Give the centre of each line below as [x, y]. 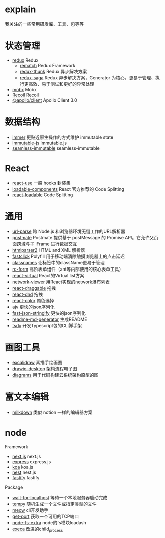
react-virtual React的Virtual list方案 [48, 275]
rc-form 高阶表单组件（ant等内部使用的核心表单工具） [68, 269]
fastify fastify [26, 477]
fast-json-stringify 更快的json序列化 [49, 313]
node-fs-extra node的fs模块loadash [49, 522]
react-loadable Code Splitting [43, 195]
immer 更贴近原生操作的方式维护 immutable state [63, 137]
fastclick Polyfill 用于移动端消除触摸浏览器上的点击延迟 [68, 256]
